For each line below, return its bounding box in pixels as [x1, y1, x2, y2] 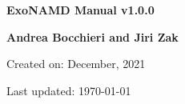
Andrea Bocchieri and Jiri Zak [6, 28, 179, 45]
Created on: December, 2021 [6, 55, 146, 72]
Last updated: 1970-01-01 [6, 82, 131, 98]
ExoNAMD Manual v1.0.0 [6, 2, 155, 18]
